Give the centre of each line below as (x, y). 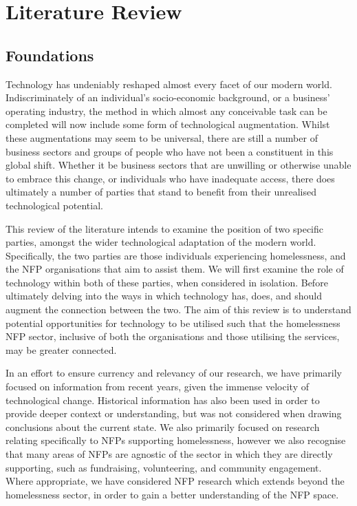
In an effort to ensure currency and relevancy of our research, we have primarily (174, 373)
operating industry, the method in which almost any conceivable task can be (166, 110)
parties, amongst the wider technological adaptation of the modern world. (161, 242)
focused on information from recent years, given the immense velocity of (157, 387)
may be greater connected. (61, 349)
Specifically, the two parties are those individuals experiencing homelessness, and (176, 255)
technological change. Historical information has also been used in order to (163, 400)
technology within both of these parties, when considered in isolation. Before (167, 282)
